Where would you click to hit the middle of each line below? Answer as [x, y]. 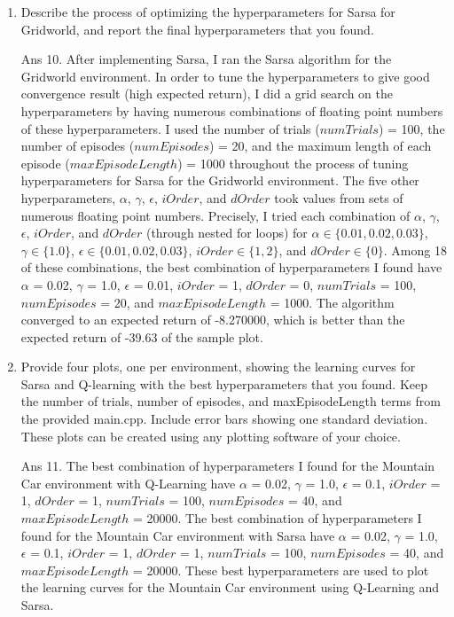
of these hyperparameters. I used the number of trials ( [170, 128]
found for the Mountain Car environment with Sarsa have [178, 535]
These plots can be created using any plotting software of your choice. [211, 436]
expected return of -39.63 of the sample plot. [142, 336]
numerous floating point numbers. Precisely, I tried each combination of [215, 215]
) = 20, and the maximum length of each [320, 146]
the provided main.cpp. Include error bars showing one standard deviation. [224, 419]
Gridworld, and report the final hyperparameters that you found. [197, 29]
